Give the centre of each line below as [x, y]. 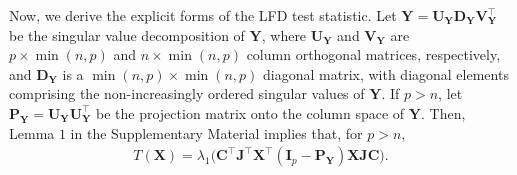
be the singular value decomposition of [127, 34]
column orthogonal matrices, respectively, [373, 54]
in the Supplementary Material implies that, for [216, 132]
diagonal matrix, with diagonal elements [386, 73]
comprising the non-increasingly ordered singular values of [187, 93]
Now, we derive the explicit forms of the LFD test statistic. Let [203, 15]
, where [284, 34]
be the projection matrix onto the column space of [250, 112]
